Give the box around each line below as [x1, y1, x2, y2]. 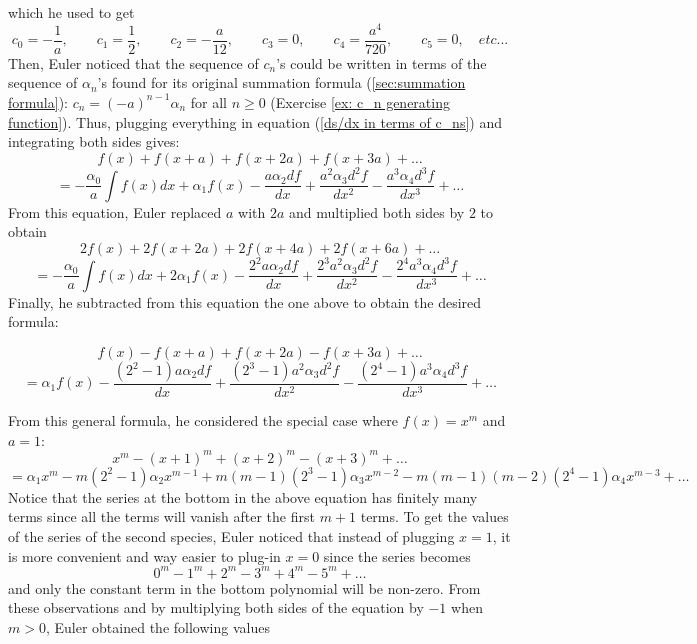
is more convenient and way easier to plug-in [8, 545, 281, 566]
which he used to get [8, 2, 135, 22]
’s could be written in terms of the [276, 52, 487, 73]
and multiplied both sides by [289, 201, 465, 222]
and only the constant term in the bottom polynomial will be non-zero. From [8, 577, 481, 598]
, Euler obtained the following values [45, 616, 270, 637]
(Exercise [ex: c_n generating [270, 91, 450, 112]
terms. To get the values [360, 506, 509, 527]
